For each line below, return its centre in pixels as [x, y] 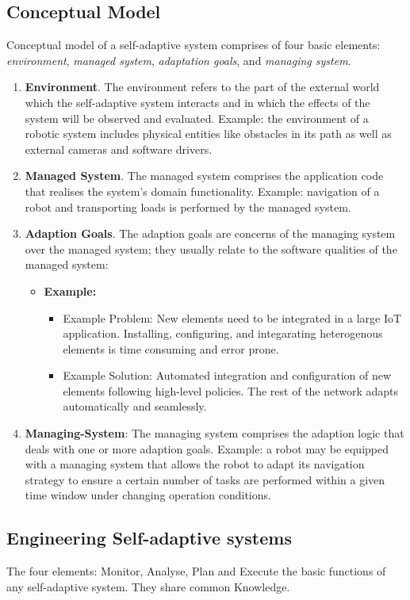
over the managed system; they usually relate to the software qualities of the [211, 248]
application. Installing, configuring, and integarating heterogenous [223, 333]
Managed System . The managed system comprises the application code [204, 176]
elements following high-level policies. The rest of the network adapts [231, 390]
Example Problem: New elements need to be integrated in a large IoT [232, 317]
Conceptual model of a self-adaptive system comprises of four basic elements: [194, 45]
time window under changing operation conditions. [148, 495]
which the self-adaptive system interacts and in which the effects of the [197, 102]
